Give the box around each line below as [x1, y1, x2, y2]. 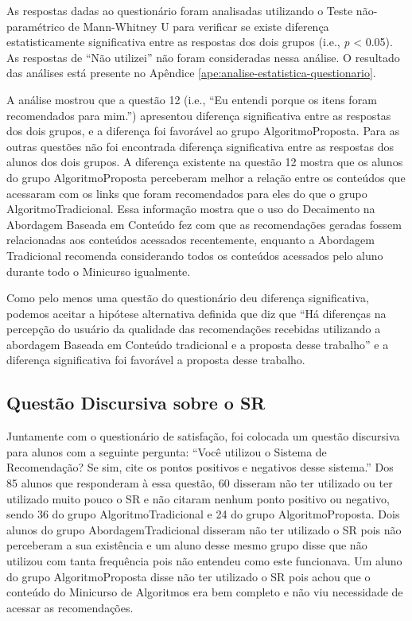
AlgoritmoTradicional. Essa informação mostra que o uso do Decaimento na [6, 200, 375, 217]
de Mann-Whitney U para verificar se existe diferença [68, 17, 329, 34]
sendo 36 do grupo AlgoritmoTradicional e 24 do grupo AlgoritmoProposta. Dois [6, 506, 400, 522]
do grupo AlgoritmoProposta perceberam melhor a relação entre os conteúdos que [6, 169, 406, 185]
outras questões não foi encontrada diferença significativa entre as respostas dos [6, 138, 394, 154]
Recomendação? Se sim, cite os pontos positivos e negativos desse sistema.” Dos [6, 459, 394, 475]
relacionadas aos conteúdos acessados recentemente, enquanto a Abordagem [6, 231, 375, 248]
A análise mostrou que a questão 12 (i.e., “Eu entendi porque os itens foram [6, 91, 377, 107]
